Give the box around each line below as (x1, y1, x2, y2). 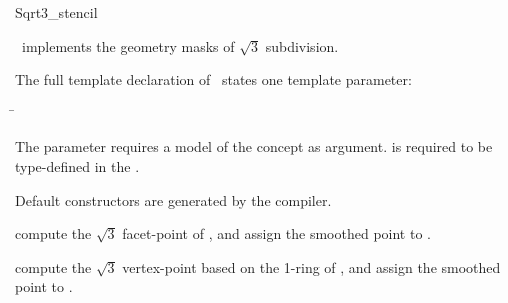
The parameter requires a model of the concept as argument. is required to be (15, 136, 493, 157)
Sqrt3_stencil (15, 2, 98, 22)
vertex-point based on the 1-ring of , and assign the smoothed (122, 256, 501, 277)
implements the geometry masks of (21, 35, 235, 56)
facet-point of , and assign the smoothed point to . (122, 223, 431, 244)
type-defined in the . (15, 155, 140, 176)
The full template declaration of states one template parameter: (15, 69, 412, 90)
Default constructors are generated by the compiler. (15, 189, 332, 210)
